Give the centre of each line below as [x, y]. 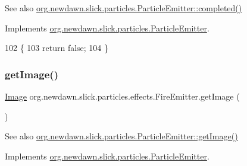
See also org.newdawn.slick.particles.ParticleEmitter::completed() [124, 8]
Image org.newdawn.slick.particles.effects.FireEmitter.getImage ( [122, 96]
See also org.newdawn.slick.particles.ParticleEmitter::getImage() [121, 136]
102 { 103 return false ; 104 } [57, 48]
